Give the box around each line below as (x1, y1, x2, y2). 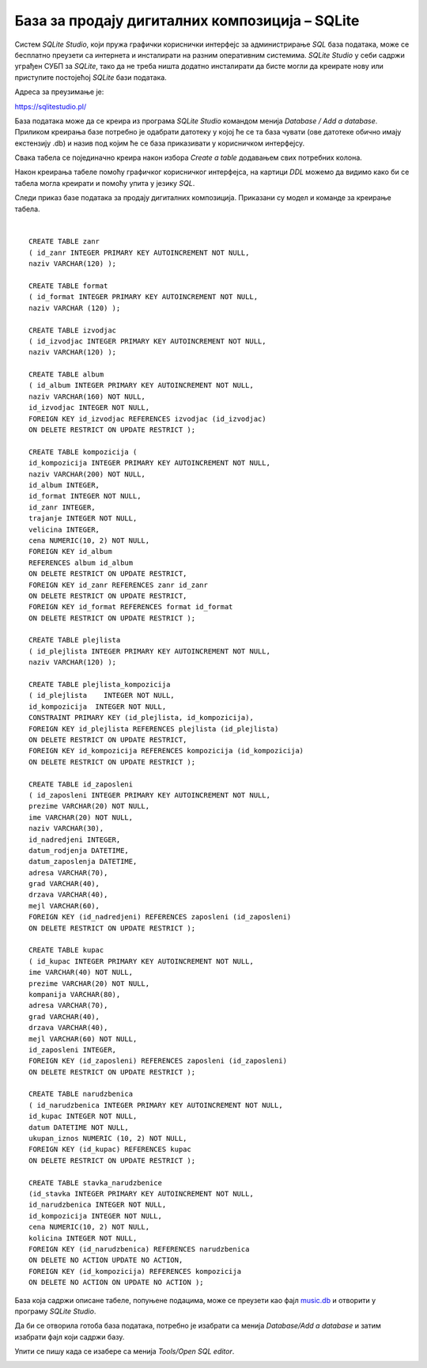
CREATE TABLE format (28, 281, 108, 290)
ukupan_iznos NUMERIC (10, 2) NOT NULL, (28, 1134, 187, 1143)
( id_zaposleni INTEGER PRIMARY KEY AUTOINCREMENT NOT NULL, (28, 790, 270, 799)
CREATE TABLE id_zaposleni (28, 779, 134, 789)
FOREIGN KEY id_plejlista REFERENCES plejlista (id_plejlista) (28, 724, 279, 733)
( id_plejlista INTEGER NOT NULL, (28, 691, 176, 700)
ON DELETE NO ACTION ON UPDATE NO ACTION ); (28, 1278, 205, 1287)
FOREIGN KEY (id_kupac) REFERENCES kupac (28, 1145, 191, 1154)
